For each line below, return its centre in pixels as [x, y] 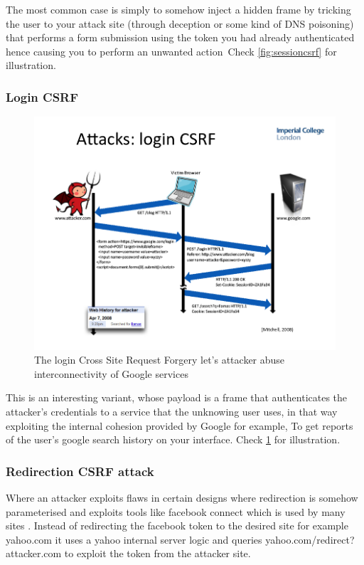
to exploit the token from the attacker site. [157, 553]
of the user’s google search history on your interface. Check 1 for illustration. [173, 439]
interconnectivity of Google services [111, 373]
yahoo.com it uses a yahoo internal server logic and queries [134, 539]
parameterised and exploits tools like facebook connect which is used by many [176, 511]
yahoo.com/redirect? [310, 539]
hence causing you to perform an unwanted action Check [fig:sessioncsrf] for [171, 51]
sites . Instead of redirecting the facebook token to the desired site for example [177, 526]
